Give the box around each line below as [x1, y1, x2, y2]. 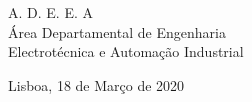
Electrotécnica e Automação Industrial [8, 41, 244, 62]
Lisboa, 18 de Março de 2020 [8, 74, 185, 95]
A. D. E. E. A [8, 2, 93, 22]
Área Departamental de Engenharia [8, 21, 226, 42]
